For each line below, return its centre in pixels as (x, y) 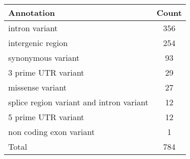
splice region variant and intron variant (78, 102)
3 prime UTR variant (46, 72)
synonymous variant (44, 58)
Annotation (32, 13)
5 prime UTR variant (46, 117)
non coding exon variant (51, 132)
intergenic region (38, 43)
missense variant (38, 87)
